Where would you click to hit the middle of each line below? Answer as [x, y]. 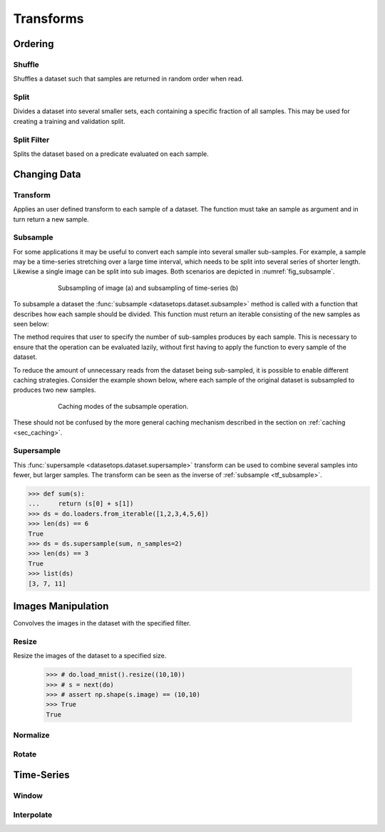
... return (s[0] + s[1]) [81, 504]
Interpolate [33, 814]
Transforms [49, 19]
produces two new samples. [55, 390]
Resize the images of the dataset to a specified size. [90, 656]
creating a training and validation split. [69, 121]
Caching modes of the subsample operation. [123, 406]
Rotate [25, 754]
